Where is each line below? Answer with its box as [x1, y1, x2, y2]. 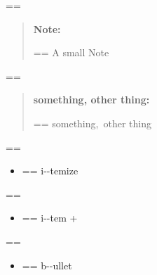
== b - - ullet [22, 257, 72, 272]
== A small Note [33, 45, 109, 60]
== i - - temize [22, 163, 78, 178]
